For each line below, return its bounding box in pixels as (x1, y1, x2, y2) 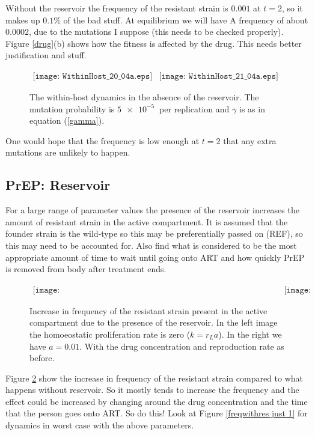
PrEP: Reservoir (5, 175, 111, 194)
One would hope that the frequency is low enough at (5, 134, 200, 147)
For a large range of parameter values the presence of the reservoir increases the (5, 204, 299, 216)
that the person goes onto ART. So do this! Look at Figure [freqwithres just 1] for (5, 407, 308, 419)
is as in (239, 102, 265, 115)
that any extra (223, 134, 277, 147)
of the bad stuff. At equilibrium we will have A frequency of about (63, 13, 308, 26)
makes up (5, 13, 40, 26)
